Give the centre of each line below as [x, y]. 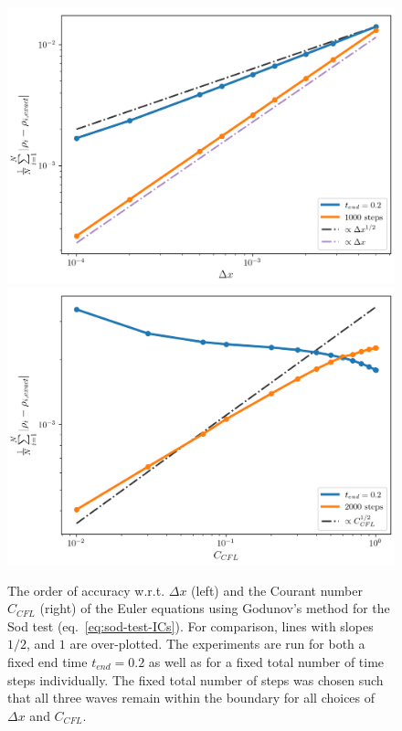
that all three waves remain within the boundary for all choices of [191, 698]
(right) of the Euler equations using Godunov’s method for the [215, 608]
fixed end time [48, 661]
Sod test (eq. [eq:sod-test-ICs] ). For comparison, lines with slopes [190, 625]
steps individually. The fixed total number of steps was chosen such [196, 679]
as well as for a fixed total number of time [266, 661]
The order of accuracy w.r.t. [86, 590]
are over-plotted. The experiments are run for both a [217, 644]
